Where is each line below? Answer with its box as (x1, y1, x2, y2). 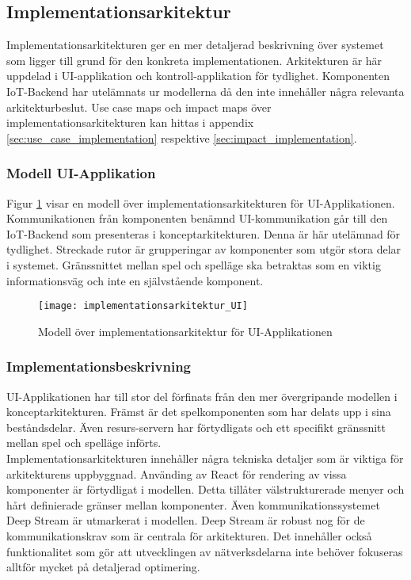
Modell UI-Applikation (6, 163, 156, 183)
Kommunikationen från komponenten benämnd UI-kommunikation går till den (6, 210, 388, 227)
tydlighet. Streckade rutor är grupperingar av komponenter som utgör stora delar (6, 241, 401, 258)
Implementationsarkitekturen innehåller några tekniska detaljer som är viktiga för (6, 449, 404, 466)
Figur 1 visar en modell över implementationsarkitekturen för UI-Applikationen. (6, 194, 395, 211)
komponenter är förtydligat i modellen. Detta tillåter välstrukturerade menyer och (6, 481, 405, 498)
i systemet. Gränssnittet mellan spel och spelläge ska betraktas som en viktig (6, 256, 381, 273)
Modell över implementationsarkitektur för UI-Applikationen (38, 322, 333, 339)
